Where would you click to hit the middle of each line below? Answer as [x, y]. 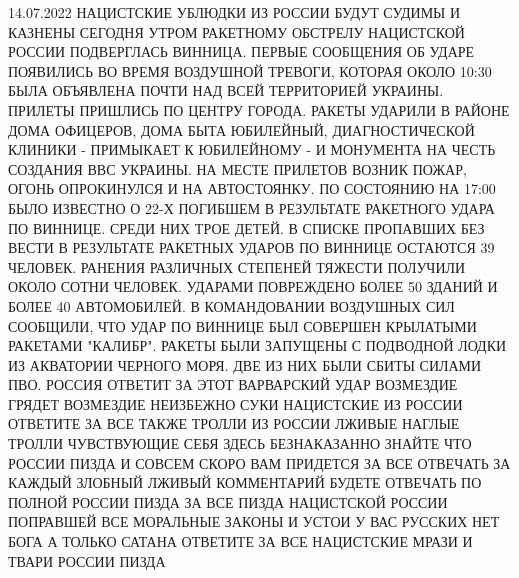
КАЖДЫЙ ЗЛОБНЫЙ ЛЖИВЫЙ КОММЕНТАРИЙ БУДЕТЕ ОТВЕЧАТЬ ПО [245, 482]
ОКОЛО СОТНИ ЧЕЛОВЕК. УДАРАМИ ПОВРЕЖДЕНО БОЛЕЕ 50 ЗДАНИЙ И [253, 286]
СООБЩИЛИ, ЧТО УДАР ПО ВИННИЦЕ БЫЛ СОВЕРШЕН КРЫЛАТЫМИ [242, 325]
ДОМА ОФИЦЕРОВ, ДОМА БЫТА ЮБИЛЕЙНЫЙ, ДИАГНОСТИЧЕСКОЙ [241, 129]
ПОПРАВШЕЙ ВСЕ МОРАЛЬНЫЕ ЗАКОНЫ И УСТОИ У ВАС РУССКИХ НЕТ [254, 521]
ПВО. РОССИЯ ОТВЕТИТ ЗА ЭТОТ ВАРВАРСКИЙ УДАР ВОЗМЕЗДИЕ [233, 384]
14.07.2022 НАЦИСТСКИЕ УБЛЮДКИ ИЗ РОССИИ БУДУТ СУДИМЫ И [234, 12]
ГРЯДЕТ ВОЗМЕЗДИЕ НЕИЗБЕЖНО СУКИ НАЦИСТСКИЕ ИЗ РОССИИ [235, 403]
